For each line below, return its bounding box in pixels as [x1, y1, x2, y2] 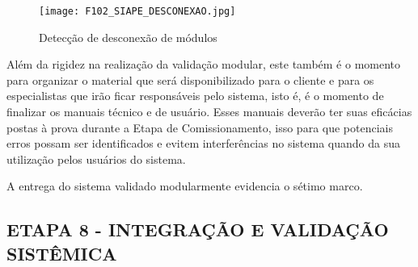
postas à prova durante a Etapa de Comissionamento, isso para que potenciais [6, 119, 394, 136]
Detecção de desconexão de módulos [39, 28, 217, 45]
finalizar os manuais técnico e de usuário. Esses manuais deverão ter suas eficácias [6, 103, 412, 120]
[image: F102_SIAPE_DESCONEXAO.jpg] [39, 6, 236, 17]
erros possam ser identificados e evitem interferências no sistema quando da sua [6, 135, 400, 152]
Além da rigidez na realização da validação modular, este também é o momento [6, 56, 401, 73]
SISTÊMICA [6, 240, 117, 265]
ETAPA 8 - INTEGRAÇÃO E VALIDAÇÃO [6, 217, 389, 242]
